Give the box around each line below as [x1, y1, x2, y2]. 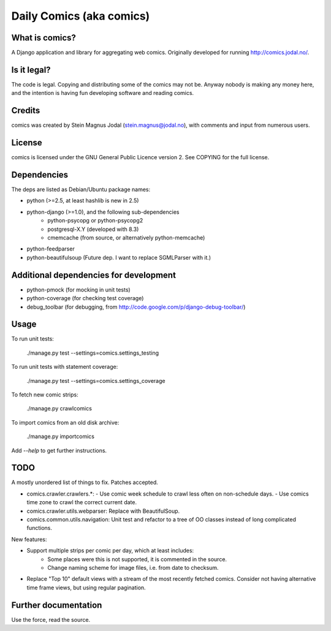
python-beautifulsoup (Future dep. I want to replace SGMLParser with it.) [26, 254, 211, 261]
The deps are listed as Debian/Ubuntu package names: [11, 186, 151, 193]
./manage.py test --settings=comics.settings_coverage [26, 377, 165, 384]
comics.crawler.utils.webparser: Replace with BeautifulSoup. [26, 507, 180, 515]
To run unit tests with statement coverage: [11, 363, 118, 371]
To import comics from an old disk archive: [11, 418, 120, 426]
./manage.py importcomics [26, 433, 95, 440]
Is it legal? [11, 64, 51, 75]
